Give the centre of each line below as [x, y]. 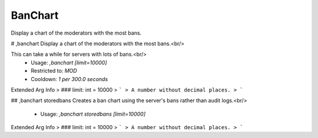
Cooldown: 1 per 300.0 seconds [69, 79]
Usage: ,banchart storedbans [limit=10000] [93, 114]
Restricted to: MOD [54, 71]
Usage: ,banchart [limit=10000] [69, 62]
